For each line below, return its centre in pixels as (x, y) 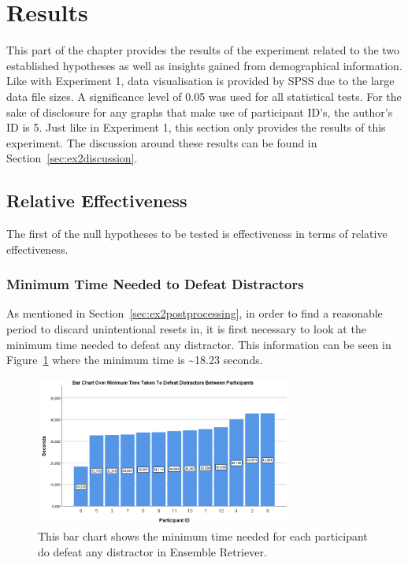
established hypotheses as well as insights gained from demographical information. (204, 65)
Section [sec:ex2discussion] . (72, 158)
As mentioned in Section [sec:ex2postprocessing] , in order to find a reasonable (195, 313)
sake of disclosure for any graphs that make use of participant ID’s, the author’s (200, 112)
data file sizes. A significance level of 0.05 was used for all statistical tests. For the (204, 96)
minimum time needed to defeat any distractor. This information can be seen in (199, 344)
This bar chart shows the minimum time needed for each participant (203, 536)
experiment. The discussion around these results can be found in (162, 142)
